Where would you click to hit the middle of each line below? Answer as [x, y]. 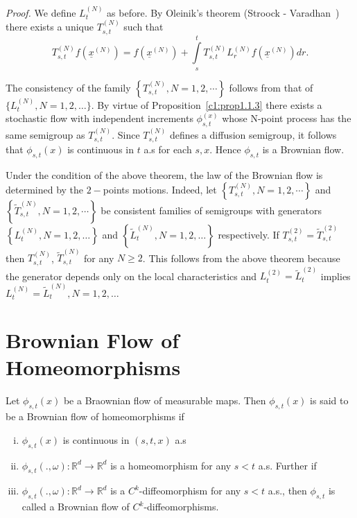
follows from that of [271, 87]
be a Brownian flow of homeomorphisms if [95, 416]
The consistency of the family [68, 87]
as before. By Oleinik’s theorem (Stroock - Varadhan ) [223, 12]
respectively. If [249, 234]
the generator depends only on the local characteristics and [131, 276]
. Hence [225, 149]
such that [143, 27]
